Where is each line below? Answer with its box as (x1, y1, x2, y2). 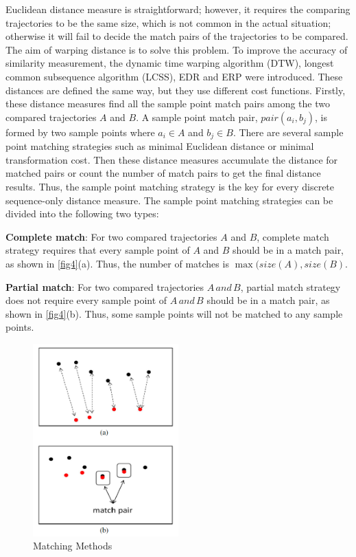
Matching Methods (33, 538, 112, 553)
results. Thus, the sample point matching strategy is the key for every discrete (5, 179, 335, 193)
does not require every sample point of (5, 293, 167, 307)
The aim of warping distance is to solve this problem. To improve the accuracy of (5, 42, 348, 56)
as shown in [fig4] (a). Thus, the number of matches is (5, 256, 229, 270)
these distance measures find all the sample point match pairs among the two (5, 96, 330, 111)
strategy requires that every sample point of (5, 243, 190, 257)
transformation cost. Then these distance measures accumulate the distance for (5, 152, 338, 166)
